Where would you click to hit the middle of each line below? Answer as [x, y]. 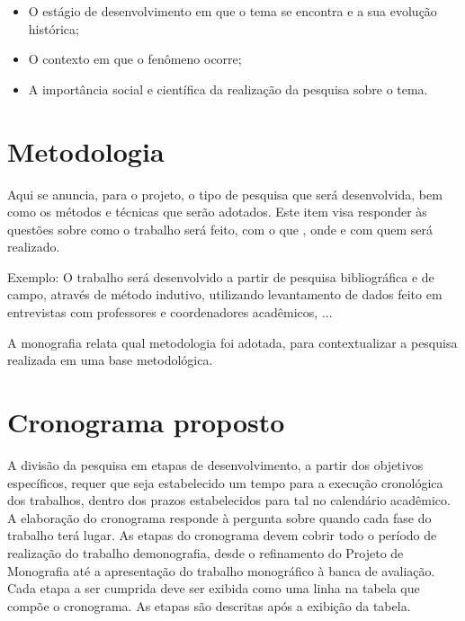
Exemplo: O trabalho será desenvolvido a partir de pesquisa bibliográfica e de [221, 276]
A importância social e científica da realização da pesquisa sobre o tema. [228, 89]
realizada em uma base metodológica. [110, 360]
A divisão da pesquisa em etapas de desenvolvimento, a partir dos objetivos [215, 464]
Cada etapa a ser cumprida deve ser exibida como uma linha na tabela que [214, 588]
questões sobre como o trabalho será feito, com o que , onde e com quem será [220, 229]
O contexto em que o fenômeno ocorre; [135, 59]
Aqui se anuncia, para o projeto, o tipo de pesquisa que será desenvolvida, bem [225, 194]
